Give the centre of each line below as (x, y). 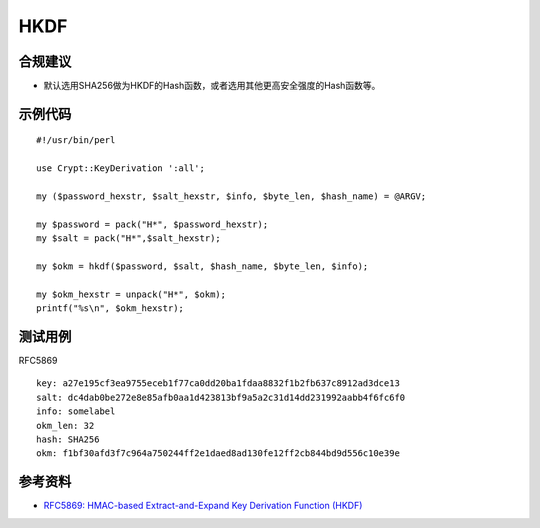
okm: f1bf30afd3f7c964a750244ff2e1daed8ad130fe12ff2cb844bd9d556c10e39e (218, 453)
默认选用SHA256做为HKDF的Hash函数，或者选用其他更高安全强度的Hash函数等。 (212, 86)
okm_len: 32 (65, 425)
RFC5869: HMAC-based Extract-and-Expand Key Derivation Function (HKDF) (203, 506)
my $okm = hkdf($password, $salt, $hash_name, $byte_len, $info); (202, 266)
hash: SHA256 (68, 439)
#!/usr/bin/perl (76, 140)
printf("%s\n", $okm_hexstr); (110, 308)
